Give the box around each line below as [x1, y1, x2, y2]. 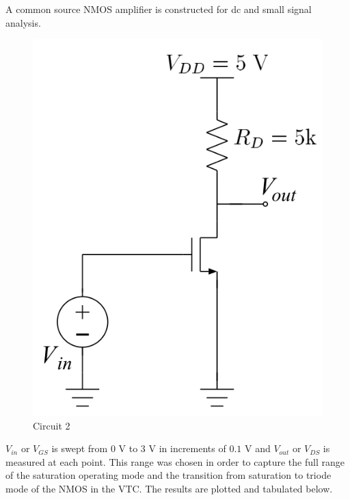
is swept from [51, 441, 108, 456]
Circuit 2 [33, 418, 70, 432]
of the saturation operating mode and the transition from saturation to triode [5, 468, 332, 482]
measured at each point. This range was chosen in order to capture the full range [5, 454, 345, 469]
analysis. [5, 15, 41, 29]
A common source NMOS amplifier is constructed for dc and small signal [5, 2, 312, 16]
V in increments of [148, 441, 226, 456]
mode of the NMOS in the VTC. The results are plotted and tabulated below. [5, 482, 333, 496]
